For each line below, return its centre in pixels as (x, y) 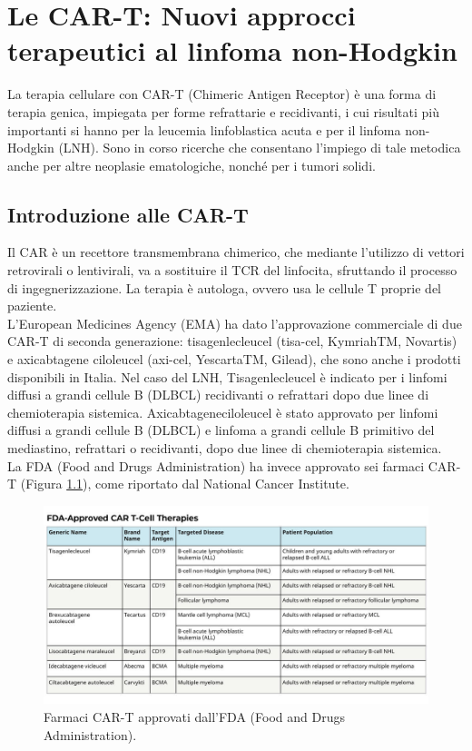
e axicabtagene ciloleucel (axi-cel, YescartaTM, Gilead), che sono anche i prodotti (234, 359)
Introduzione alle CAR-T (128, 214)
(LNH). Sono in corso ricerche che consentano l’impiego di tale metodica (260, 148)
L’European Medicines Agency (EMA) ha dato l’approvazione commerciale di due (235, 323)
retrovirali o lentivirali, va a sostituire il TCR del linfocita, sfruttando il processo (232, 270)
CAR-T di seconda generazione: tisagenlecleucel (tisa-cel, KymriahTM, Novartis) (232, 341)
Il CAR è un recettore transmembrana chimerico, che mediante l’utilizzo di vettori (236, 252)
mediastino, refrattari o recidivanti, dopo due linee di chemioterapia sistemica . (225, 448)
